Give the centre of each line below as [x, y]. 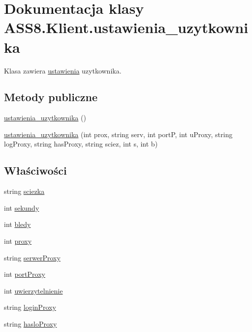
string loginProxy [30, 307]
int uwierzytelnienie [33, 290]
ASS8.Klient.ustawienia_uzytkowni [126, 27]
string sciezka [24, 191]
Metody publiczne [51, 97]
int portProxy [25, 274]
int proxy [18, 241]
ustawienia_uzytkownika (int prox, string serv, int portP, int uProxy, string [118, 134]
